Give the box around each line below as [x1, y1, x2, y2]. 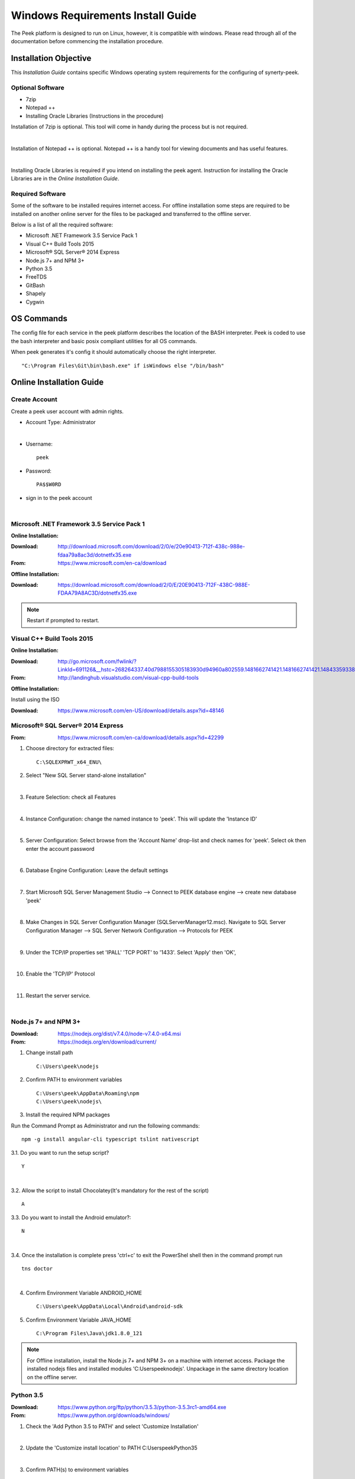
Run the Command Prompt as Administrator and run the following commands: [11, 1122, 200, 1129]
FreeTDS [25, 273, 47, 280]
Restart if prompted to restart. [27, 617, 100, 624]
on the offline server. [27, 1373, 78, 1381]
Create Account [11, 395, 57, 403]
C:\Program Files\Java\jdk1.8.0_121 [36, 1330, 143, 1337]
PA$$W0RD [36, 481, 62, 488]
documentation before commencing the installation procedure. [11, 37, 164, 44]
